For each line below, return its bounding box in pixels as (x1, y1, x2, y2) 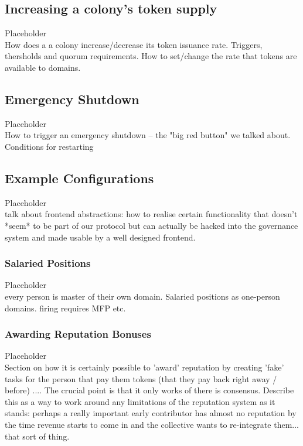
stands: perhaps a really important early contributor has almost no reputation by (5, 407, 297, 419)
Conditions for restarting (5, 140, 94, 152)
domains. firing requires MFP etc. (5, 301, 126, 314)
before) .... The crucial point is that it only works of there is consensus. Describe (5, 384, 294, 396)
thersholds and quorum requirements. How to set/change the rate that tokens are (5, 50, 297, 62)
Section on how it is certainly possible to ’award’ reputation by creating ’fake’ (5, 361, 284, 373)
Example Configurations (5, 169, 154, 187)
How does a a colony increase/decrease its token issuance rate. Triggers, (5, 38, 263, 50)
